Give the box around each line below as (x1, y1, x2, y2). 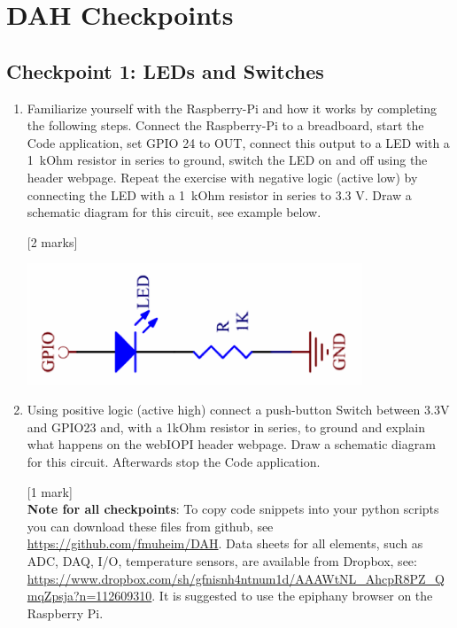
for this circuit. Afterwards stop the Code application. (27, 453, 321, 471)
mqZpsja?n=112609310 (27, 586, 152, 605)
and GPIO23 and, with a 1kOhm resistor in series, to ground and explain (27, 417, 425, 436)
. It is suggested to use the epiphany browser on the (151, 586, 433, 605)
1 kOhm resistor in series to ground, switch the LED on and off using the (27, 151, 428, 169)
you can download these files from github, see (27, 516, 274, 535)
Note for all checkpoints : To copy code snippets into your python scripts (27, 500, 439, 518)
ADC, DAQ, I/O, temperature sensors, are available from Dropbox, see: (27, 552, 417, 570)
